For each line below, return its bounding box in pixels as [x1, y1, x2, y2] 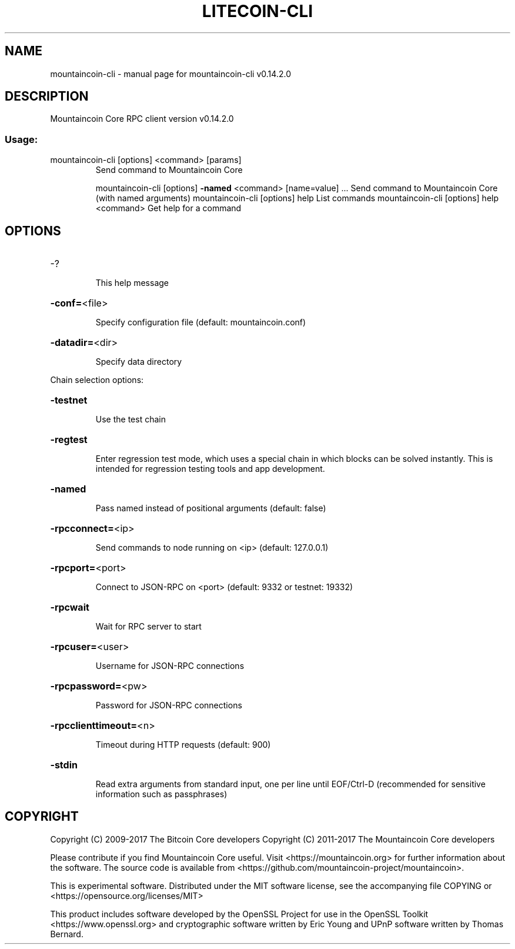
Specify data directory [95, 357, 182, 367]
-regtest [50, 434, 88, 446]
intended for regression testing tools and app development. [95, 464, 325, 474]
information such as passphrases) [95, 789, 228, 800]
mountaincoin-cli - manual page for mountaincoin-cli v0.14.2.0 [50, 68, 291, 79]
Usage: [5, 133, 38, 145]
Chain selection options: [50, 375, 144, 385]
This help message [95, 278, 169, 288]
